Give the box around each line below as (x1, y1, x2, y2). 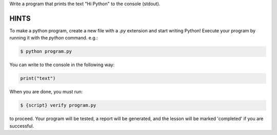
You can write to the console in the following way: (9, 62, 115, 68)
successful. (9, 123, 34, 129)
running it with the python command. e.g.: (9, 35, 98, 41)
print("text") (20, 75, 56, 82)
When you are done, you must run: (9, 89, 83, 95)
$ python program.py (20, 49, 72, 54)
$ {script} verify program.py (20, 103, 96, 108)
